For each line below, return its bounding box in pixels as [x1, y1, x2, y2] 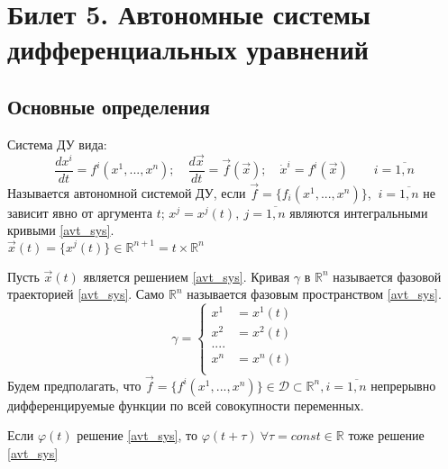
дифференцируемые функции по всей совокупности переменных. [7, 395, 364, 414]
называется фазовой [333, 266, 442, 285]
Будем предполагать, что [7, 375, 142, 394]
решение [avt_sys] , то [77, 426, 197, 445]
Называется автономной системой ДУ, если [7, 183, 246, 202]
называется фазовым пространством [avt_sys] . [187, 284, 442, 303]
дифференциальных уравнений [7, 31, 370, 68]
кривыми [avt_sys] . [7, 221, 114, 239]
